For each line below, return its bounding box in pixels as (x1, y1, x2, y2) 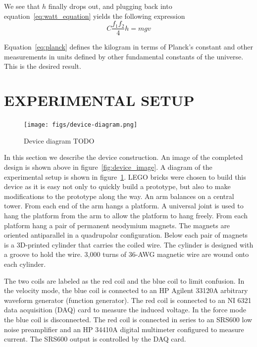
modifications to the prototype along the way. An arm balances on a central (4, 191, 234, 201)
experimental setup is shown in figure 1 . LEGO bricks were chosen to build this (4, 171, 246, 182)
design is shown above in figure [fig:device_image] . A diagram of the (4, 162, 212, 172)
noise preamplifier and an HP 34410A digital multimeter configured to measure (4, 324, 244, 334)
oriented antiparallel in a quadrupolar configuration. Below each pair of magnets (4, 230, 248, 240)
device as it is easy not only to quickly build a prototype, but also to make (4, 181, 231, 192)
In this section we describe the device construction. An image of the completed (4, 152, 243, 162)
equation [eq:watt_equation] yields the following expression (4, 10, 185, 21)
